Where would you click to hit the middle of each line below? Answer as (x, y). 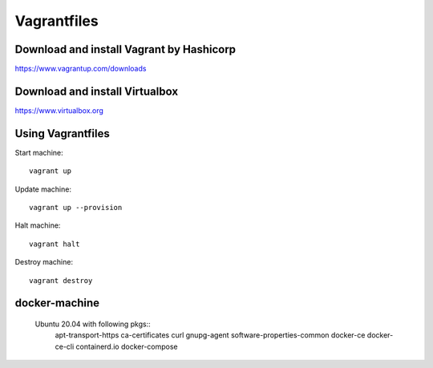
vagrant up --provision (76, 208)
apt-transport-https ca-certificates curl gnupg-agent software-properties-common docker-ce (210, 335)
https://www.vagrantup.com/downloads (81, 69)
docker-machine (57, 303)
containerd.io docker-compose (127, 346)
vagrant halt (55, 244)
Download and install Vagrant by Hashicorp (125, 49)
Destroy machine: (44, 262)
